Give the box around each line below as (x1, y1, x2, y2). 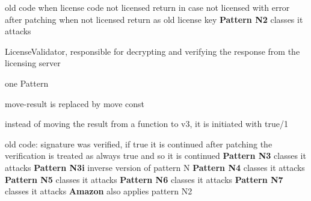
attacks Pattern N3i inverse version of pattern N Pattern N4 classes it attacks (5, 161, 305, 173)
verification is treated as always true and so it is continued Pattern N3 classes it (5, 149, 306, 162)
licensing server (5, 57, 61, 69)
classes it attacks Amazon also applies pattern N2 (5, 185, 192, 197)
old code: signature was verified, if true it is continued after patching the (5, 137, 273, 150)
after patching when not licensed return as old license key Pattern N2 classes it (5, 13, 303, 25)
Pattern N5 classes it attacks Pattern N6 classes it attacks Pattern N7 (5, 173, 283, 185)
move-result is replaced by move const (5, 97, 145, 110)
